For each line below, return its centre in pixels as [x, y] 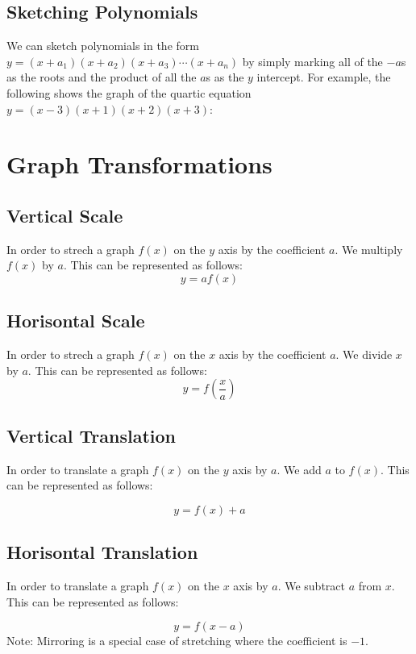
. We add [299, 469]
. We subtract [311, 585]
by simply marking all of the [312, 61]
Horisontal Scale [76, 321]
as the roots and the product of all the [102, 77]
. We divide [364, 354]
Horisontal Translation [102, 552]
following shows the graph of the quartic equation [129, 92]
